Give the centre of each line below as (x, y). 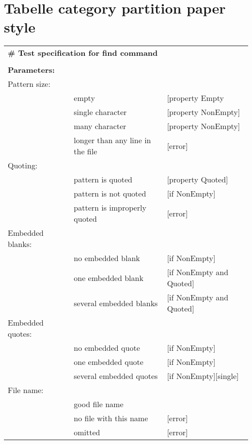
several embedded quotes (116, 376)
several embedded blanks (116, 303)
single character (100, 112)
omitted (87, 432)
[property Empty (195, 98)
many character (100, 126)
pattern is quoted (103, 180)
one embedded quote (109, 362)
